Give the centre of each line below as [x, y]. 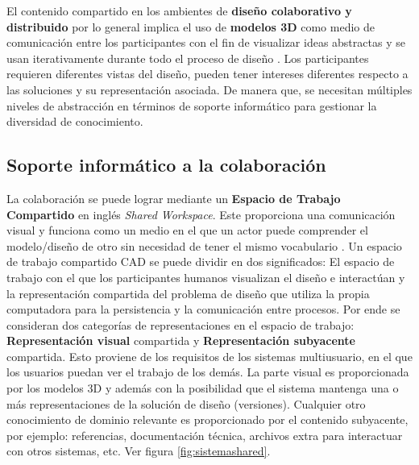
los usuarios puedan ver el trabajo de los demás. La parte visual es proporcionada [208, 372]
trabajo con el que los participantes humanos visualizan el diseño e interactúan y [206, 277]
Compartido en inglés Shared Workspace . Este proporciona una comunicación [201, 214]
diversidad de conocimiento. [75, 121]
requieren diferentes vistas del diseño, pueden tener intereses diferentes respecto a [207, 74]
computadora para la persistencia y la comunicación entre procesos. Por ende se [203, 309]
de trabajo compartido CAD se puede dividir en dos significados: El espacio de [201, 262]
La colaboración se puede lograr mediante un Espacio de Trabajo [174, 198]
